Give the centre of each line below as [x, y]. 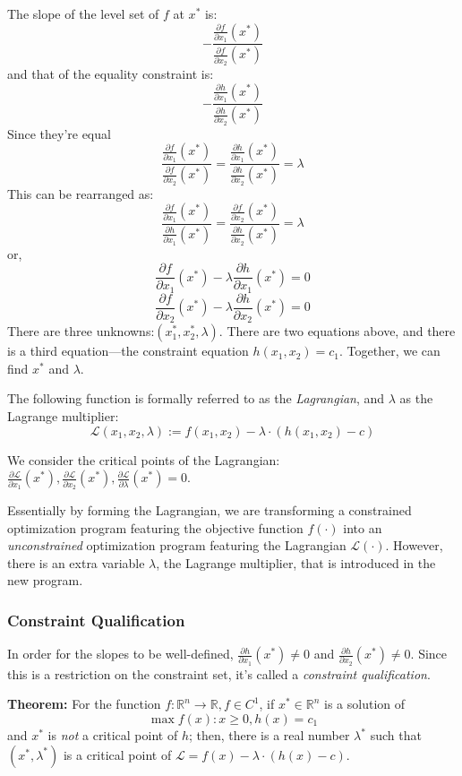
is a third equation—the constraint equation [128, 351]
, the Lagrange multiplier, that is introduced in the [296, 562]
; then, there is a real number [269, 735]
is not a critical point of [113, 735]
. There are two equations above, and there [337, 331]
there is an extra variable [76, 562]
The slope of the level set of [83, 13]
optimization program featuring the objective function [155, 527]
